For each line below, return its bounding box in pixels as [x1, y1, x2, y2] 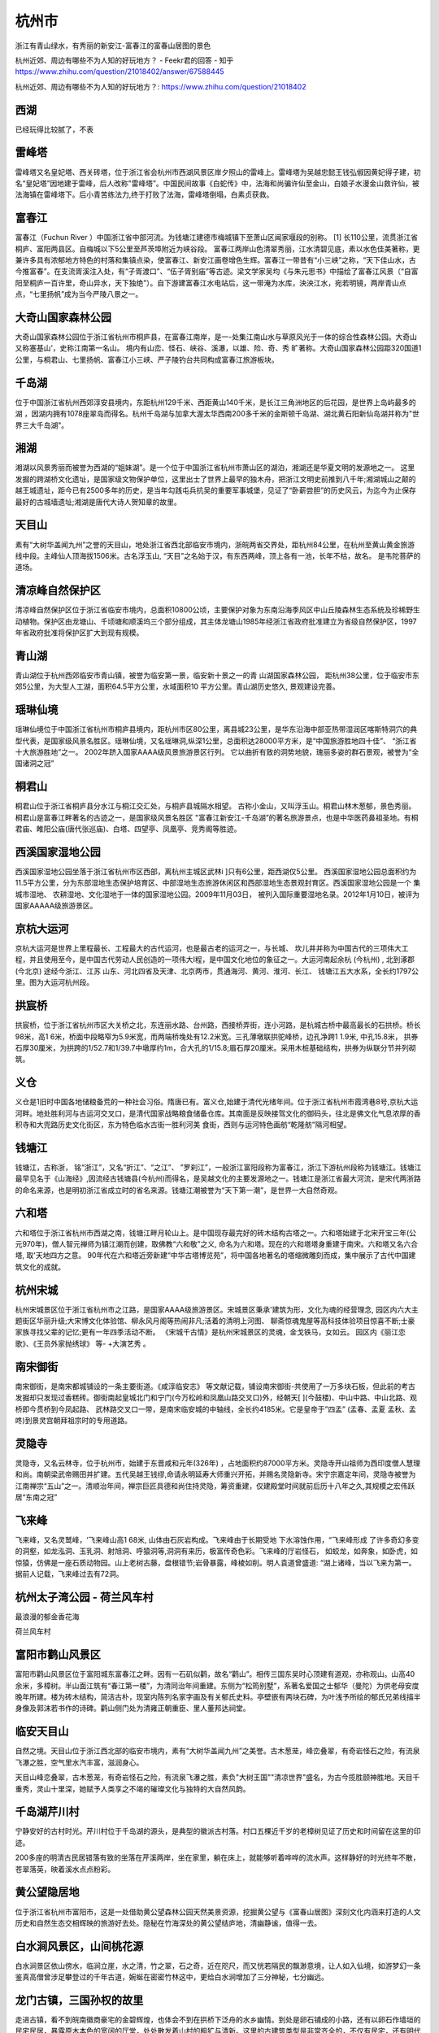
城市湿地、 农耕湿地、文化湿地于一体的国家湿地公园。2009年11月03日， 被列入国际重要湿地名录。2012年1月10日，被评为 [15, 889, 420, 899]
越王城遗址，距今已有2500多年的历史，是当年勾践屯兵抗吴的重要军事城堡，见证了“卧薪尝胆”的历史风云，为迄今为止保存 [15, 485, 416, 495]
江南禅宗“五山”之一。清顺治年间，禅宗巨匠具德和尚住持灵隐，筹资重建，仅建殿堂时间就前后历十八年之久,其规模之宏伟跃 [15, 1481, 415, 1491]
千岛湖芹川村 [15, 1805, 80, 1819]
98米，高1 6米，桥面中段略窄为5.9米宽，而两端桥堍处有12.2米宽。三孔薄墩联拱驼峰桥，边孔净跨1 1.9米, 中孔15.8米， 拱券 [15, 1031, 419, 1041]
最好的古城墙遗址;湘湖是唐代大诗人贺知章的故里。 [15, 497, 182, 507]
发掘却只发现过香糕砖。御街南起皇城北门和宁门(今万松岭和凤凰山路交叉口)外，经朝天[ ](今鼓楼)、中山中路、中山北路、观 [15, 1393, 418, 1403]
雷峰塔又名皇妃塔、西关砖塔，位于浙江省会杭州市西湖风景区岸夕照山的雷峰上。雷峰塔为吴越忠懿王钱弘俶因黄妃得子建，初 [15, 167, 421, 176]
